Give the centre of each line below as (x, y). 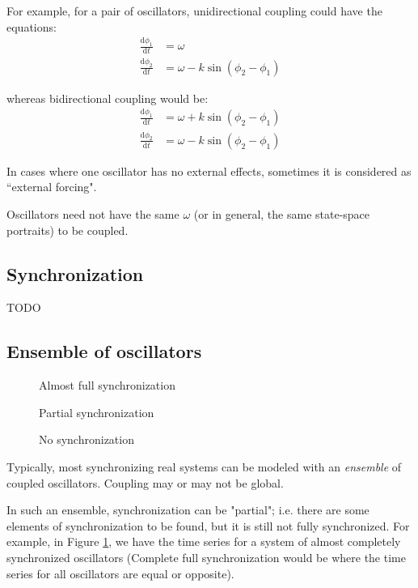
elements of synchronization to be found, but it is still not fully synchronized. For (208, 525)
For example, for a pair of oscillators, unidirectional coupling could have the (194, 11)
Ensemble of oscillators (104, 351)
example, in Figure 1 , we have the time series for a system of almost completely (204, 541)
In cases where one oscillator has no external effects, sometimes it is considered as (209, 170)
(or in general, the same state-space (282, 213)
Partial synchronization (97, 412)
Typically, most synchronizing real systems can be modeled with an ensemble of (204, 466)
